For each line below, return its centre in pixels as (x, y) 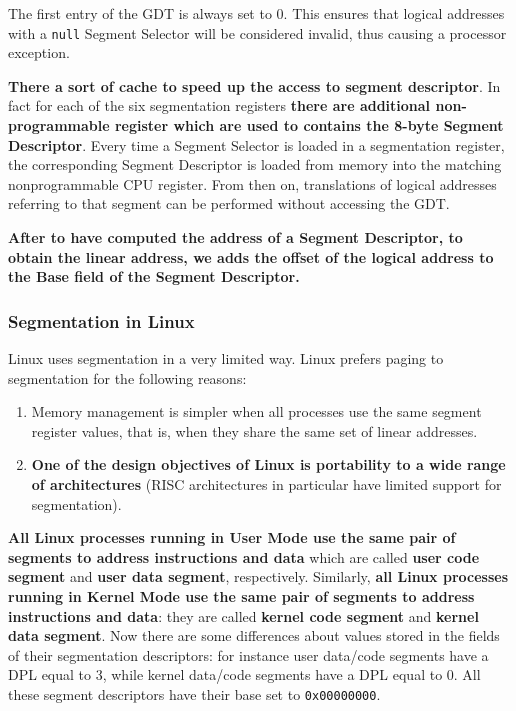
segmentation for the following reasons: (127, 377)
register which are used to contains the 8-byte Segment (309, 125)
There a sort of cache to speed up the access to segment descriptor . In (254, 85)
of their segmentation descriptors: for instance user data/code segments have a (248, 654)
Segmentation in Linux (101, 320)
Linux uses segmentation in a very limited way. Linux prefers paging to (226, 358)
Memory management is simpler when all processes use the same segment (256, 411)
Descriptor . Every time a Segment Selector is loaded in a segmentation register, (256, 144)
